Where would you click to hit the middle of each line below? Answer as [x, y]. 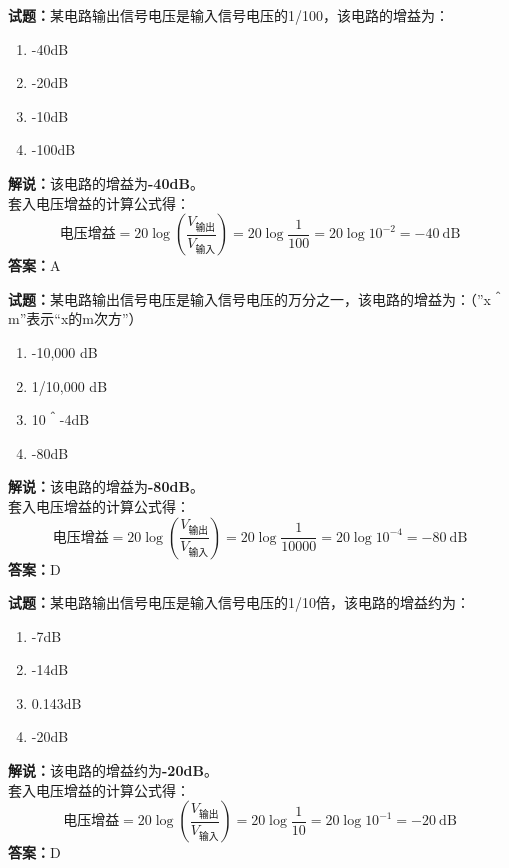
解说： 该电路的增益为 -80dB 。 [106, 486]
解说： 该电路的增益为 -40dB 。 [106, 182]
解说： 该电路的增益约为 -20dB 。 [113, 770]
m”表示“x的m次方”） [75, 318]
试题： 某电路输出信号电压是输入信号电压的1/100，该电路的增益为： [228, 15]
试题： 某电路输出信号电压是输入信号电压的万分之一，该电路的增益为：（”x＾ [256, 298]
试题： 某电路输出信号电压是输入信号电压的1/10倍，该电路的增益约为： [239, 602]
